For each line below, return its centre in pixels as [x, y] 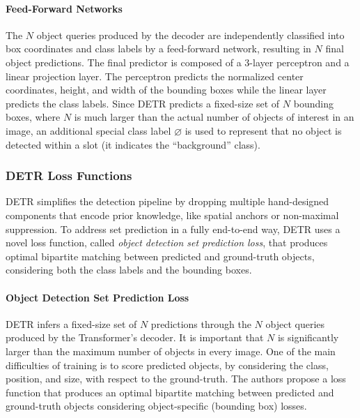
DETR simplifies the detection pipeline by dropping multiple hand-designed [167, 201]
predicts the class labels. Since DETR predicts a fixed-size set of [143, 103]
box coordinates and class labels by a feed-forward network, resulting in [158, 48]
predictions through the [201, 323]
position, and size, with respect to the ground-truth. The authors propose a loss [176, 379]
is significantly [308, 337]
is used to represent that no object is [263, 130]
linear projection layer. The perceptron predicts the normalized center [155, 76]
